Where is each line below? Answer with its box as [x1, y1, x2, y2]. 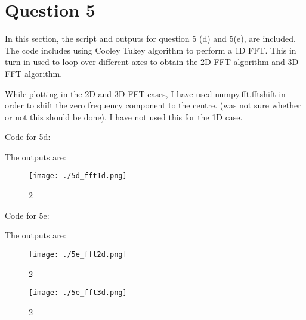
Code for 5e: [5, 209, 50, 221]
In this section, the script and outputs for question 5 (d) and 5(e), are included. [5, 32, 296, 45]
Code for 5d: [5, 131, 51, 143]
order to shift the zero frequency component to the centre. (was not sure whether [5, 99, 301, 111]
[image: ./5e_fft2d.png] [29, 250, 127, 259]
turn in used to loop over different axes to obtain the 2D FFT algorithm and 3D [5, 55, 299, 68]
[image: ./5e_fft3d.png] [29, 288, 127, 297]
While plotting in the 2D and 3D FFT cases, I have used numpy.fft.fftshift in [5, 87, 286, 100]
